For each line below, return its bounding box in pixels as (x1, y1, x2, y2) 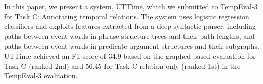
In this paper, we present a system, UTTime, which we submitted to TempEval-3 (4, 1, 258, 11)
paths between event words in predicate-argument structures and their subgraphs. (4, 40, 259, 51)
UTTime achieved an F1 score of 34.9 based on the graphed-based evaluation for (4, 50, 256, 61)
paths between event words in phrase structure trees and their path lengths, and (4, 30, 255, 41)
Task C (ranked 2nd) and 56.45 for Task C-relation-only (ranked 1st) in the (4, 60, 241, 71)
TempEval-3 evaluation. (4, 70, 78, 81)
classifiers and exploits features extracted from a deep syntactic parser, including (4, 21, 256, 31)
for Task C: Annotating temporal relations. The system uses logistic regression (4, 11, 249, 21)
